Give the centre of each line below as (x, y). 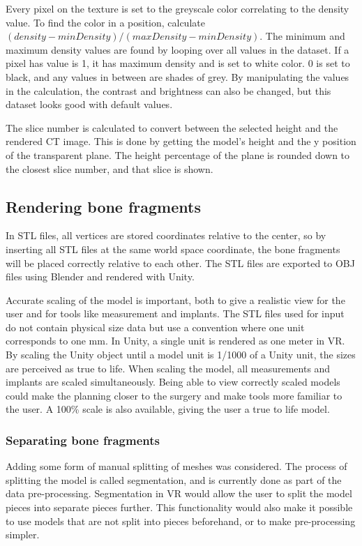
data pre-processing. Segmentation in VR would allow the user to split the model (179, 493)
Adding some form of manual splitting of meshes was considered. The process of (176, 466)
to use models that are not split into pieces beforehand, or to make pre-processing (181, 521)
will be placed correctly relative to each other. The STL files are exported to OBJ (180, 263)
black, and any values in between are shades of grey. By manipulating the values (178, 76)
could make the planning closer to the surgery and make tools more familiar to (174, 395)
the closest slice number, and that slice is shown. (110, 168)
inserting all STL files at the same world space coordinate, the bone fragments (173, 249)
